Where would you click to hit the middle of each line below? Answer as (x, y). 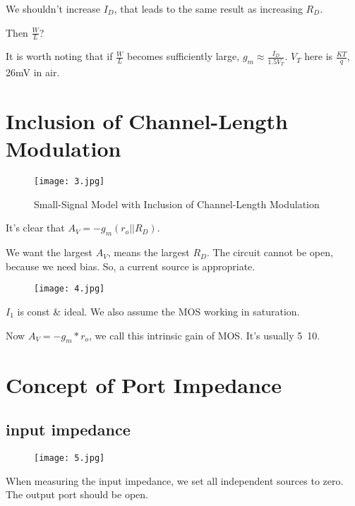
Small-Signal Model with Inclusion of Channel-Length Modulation (177, 204)
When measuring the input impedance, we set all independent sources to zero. (175, 480)
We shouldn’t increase (53, 8)
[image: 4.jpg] (70, 289)
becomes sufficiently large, (183, 56)
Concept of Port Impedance (144, 384)
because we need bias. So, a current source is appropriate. (131, 266)
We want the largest (49, 252)
